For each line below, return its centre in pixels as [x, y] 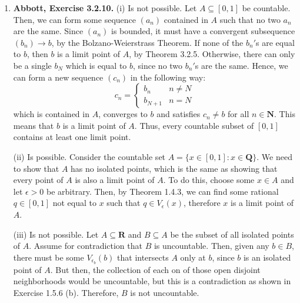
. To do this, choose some [209, 180]
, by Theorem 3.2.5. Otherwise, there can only [212, 54]
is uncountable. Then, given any [211, 246]
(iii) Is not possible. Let [56, 234]
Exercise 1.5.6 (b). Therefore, [66, 292]
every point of [38, 180]
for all [239, 114]
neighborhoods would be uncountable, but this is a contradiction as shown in [152, 281]
